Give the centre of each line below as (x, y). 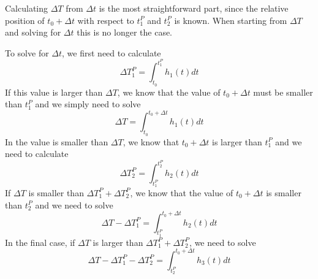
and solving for (33, 32)
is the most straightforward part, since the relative (194, 8)
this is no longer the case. (125, 32)
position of (25, 20)
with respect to (106, 20)
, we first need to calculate (112, 52)
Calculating (27, 8)
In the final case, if (40, 242)
